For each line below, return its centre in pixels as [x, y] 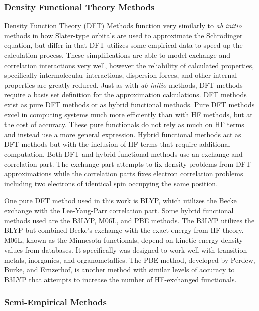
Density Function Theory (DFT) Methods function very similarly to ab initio [123, 25]
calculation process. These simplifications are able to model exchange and [117, 55]
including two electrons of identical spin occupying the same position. [111, 183]
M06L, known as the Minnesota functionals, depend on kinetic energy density [124, 240]
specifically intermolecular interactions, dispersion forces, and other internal [121, 75]
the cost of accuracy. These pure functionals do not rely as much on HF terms [124, 124]
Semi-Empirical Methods [55, 302]
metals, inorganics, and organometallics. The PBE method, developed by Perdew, [130, 259]
